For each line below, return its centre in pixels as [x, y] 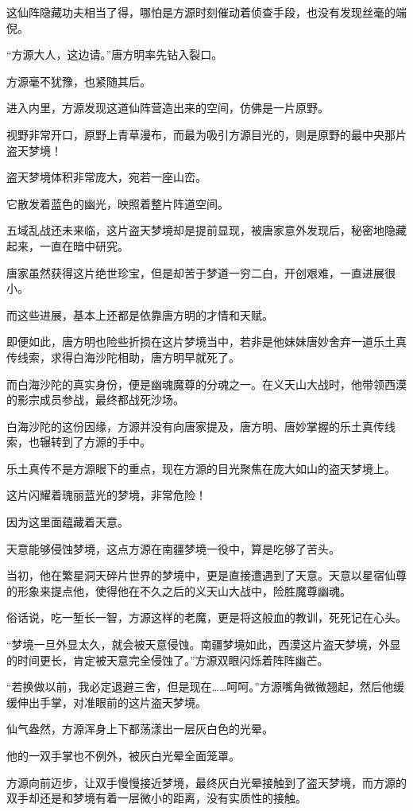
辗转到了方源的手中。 [95, 442]
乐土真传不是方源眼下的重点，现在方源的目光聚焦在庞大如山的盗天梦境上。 [201, 468]
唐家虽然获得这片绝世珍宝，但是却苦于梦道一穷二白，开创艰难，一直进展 [195, 272]
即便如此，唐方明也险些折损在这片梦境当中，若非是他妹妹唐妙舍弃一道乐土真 [206, 341]
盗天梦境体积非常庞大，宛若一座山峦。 [106, 177]
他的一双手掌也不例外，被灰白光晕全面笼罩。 [123, 755]
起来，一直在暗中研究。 [68, 245]
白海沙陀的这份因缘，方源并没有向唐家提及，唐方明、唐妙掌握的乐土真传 [195, 426]
